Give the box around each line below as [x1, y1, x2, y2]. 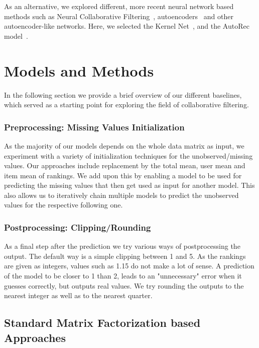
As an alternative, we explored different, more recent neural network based [4, 1, 234, 11]
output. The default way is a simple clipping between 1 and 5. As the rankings [4, 250, 246, 261]
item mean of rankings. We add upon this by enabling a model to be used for [4, 170, 242, 180]
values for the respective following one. [4, 199, 123, 210]
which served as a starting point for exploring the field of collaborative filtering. [4, 99, 249, 110]
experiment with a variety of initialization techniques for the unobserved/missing [4, 150, 253, 161]
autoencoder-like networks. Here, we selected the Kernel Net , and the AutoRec [4, 21, 249, 31]
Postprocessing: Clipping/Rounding [4, 221, 151, 233]
